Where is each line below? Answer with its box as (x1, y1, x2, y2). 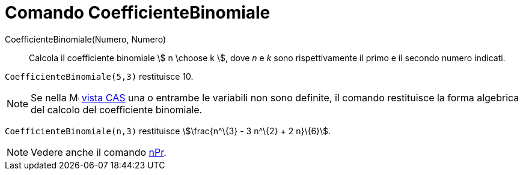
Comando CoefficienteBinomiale (5, 2, 271, 23)
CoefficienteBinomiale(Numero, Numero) (5, 34, 167, 44)
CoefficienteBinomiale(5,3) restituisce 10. (5, 71, 194, 82)
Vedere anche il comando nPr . (31, 146, 167, 158)
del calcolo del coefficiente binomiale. (31, 103, 203, 116)
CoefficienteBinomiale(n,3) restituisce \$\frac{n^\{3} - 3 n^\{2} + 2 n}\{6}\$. (5, 125, 331, 136)
